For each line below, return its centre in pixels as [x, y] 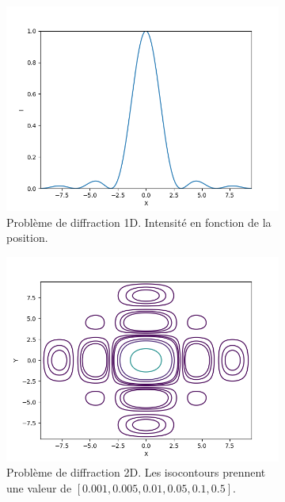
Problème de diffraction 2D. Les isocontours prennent [136, 472]
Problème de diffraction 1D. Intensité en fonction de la [139, 222]
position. [27, 238]
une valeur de [39, 487]
